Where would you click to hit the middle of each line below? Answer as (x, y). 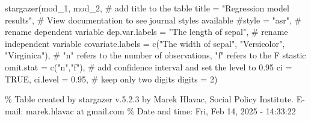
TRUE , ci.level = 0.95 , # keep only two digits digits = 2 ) (111, 79)
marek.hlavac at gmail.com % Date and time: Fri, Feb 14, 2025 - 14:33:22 (161, 110)
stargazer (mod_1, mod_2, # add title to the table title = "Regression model (147, 8)
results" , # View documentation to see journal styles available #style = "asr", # (153, 20)
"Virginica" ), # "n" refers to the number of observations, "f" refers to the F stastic (155, 55)
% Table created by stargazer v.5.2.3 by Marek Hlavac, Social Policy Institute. (149, 99)
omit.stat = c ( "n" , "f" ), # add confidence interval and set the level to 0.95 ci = (149, 67)
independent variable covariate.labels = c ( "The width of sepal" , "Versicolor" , (145, 43)
